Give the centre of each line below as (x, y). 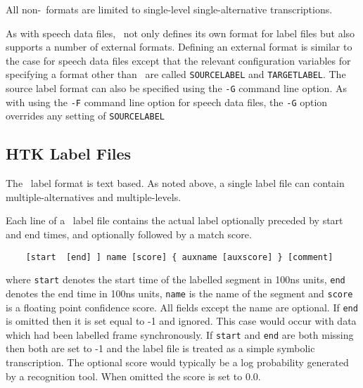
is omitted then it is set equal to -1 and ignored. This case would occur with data (181, 321)
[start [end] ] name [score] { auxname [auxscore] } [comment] (179, 257)
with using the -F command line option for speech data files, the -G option (167, 102)
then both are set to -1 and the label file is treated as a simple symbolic (160, 348)
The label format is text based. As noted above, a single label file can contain (175, 183)
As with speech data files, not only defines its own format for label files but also (180, 33)
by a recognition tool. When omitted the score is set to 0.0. (133, 376)
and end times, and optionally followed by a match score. (129, 234)
